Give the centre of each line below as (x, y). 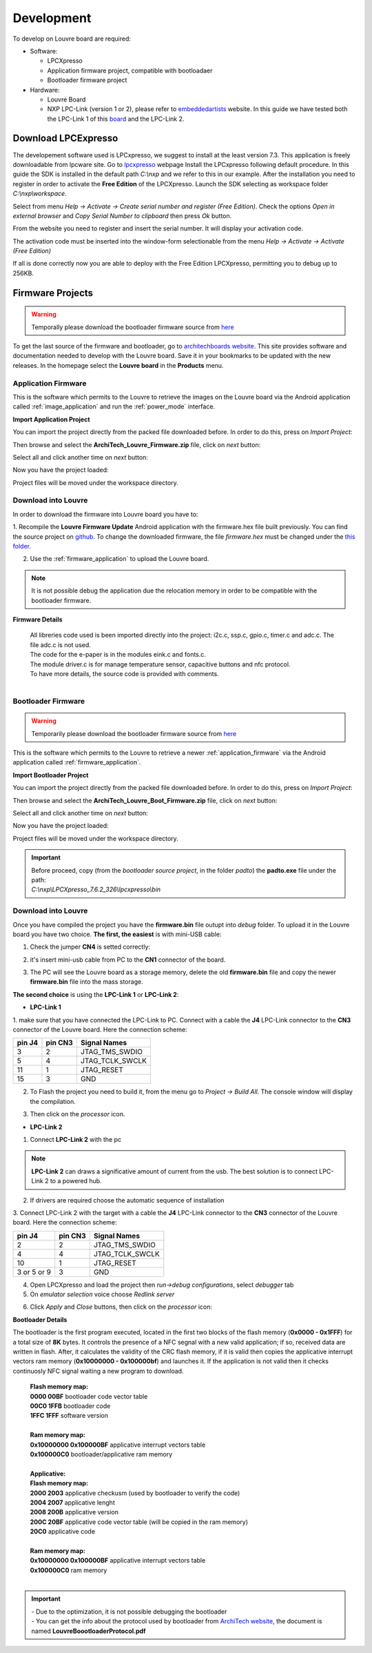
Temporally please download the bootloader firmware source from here (133, 327)
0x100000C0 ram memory (69, 1570)
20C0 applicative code (63, 1532)
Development (52, 18)
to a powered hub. (76, 1181)
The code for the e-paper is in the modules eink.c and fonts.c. (118, 655)
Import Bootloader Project (51, 775)
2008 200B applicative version (74, 1512)
